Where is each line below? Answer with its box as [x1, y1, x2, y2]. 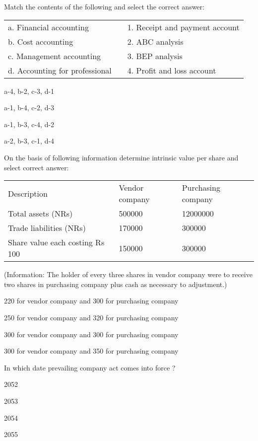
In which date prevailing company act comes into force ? [4, 362, 176, 372]
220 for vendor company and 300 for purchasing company [4, 295, 179, 306]
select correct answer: [4, 162, 69, 172]
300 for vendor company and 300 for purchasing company [4, 329, 179, 339]
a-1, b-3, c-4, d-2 [4, 119, 55, 129]
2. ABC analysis [127, 35, 184, 47]
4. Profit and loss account [127, 64, 216, 76]
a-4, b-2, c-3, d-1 [4, 85, 55, 96]
